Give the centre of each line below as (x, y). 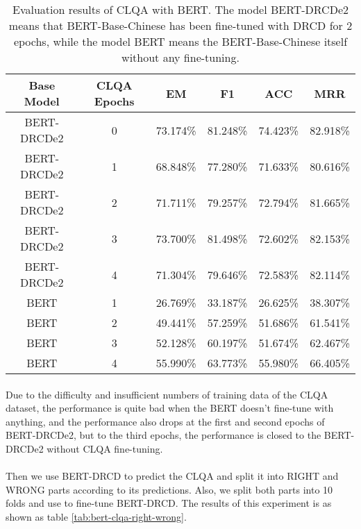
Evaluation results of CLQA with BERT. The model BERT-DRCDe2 (180, 9)
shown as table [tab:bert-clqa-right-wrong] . (96, 516)
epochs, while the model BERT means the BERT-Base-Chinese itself (180, 41)
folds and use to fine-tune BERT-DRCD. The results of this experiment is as (169, 503)
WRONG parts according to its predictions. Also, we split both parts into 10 (169, 489)
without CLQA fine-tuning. (105, 448)
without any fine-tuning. (180, 57)
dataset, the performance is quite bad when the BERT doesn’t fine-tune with (170, 408)
